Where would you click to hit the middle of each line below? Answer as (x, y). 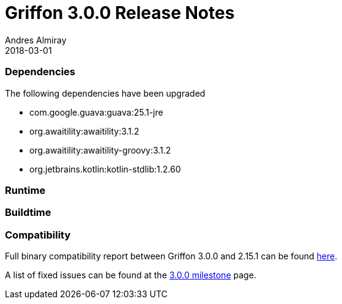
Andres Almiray (36, 40)
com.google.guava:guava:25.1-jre (96, 112)
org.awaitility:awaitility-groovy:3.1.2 (100, 150)
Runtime (25, 190)
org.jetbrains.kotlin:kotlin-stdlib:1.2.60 (105, 169)
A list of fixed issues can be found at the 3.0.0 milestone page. (131, 275)
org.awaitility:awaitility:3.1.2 (84, 131)
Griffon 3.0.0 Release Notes (120, 13)
